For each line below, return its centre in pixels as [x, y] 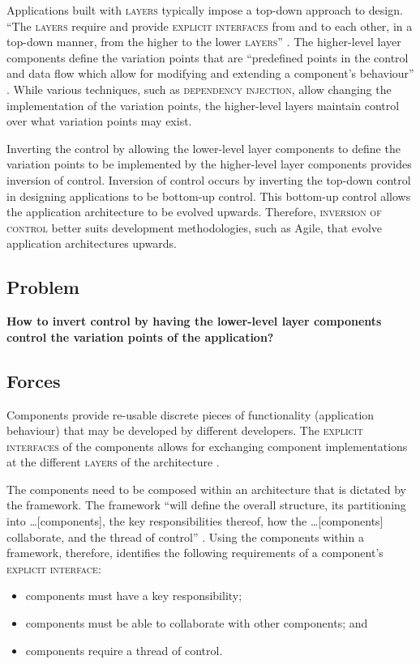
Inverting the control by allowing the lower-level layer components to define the [204, 148]
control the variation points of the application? [140, 336]
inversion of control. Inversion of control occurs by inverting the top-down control [209, 179]
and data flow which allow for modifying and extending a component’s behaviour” [210, 73]
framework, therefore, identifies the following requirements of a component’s [195, 553]
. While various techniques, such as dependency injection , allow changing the [199, 89]
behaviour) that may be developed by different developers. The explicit [185, 430]
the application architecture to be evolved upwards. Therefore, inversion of [194, 212]
